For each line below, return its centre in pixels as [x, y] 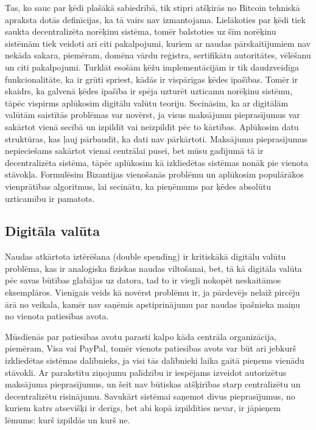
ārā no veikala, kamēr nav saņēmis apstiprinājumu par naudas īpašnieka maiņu [153, 304]
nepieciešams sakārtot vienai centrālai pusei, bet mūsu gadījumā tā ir [134, 151]
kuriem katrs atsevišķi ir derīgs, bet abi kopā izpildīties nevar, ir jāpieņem [143, 408]
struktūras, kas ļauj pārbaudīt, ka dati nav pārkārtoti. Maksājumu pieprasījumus [156, 138]
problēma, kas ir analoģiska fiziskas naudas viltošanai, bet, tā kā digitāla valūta [153, 268]
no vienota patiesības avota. [57, 316]
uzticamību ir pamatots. [50, 198]
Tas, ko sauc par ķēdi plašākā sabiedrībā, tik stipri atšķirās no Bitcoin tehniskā [153, 7]
